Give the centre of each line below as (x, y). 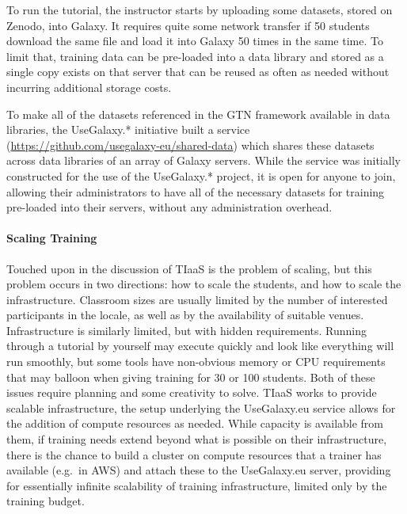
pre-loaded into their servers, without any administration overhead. (169, 207)
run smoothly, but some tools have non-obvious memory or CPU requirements (196, 362)
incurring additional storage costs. (89, 87)
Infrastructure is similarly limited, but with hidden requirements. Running (187, 330)
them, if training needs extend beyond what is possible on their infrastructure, (197, 439)
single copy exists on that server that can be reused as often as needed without (198, 72)
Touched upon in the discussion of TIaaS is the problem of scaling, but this (189, 268)
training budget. (46, 501)
